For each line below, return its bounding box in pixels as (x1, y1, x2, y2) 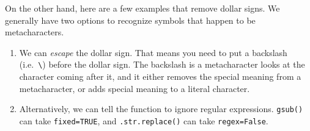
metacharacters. (5, 26, 64, 38)
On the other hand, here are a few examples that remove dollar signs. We (5, 2, 280, 14)
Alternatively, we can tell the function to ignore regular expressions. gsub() (19, 102, 303, 115)
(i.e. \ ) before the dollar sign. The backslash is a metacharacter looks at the (19, 58, 305, 71)
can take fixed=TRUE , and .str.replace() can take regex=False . (19, 114, 268, 127)
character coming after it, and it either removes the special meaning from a (19, 70, 301, 83)
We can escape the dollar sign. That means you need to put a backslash (19, 46, 287, 58)
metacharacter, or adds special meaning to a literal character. (19, 82, 250, 94)
